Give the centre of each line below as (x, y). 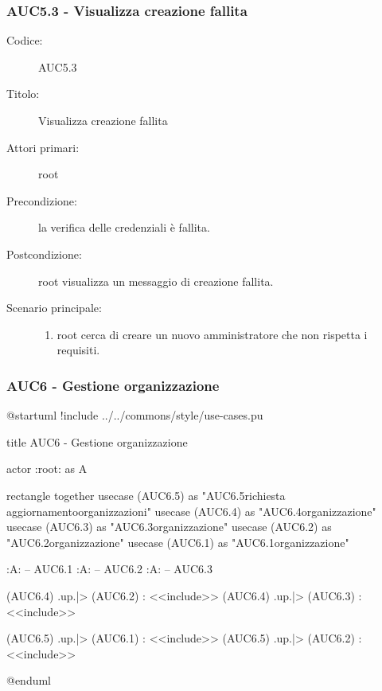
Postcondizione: (44, 254)
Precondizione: (42, 200)
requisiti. (78, 350)
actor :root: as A (47, 468)
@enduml (29, 680)
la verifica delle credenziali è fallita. (124, 227)
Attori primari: (43, 147)
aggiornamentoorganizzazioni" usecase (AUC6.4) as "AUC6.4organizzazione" (191, 511)
